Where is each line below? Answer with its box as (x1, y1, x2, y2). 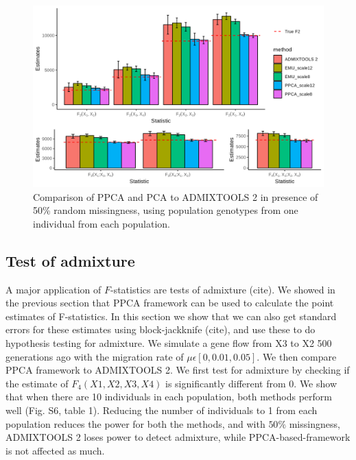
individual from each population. (33, 216, 170, 230)
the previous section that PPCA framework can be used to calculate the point (5, 295, 334, 310)
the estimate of (5, 376, 69, 390)
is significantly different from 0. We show (165, 376, 337, 390)
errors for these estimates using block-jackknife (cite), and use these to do (5, 322, 316, 337)
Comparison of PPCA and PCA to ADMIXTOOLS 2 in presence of (33, 189, 318, 204)
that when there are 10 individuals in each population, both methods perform (5, 389, 332, 404)
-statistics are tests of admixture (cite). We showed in (110, 282, 335, 296)
